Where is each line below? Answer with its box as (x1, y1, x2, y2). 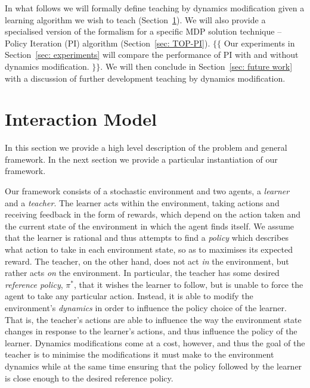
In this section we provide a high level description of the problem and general (5, 141, 287, 154)
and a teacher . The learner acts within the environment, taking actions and (5, 196, 280, 209)
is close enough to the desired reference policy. (5, 371, 173, 384)
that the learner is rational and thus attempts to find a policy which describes (5, 231, 289, 244)
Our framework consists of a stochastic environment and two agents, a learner (5, 185, 290, 197)
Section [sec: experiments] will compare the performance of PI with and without (5, 48, 299, 61)
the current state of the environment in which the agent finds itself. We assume (5, 219, 294, 232)
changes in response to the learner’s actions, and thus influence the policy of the (5, 325, 297, 337)
